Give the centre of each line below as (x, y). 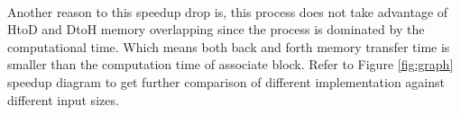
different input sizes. (63, 99)
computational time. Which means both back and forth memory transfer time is (229, 46)
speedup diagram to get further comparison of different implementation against (226, 81)
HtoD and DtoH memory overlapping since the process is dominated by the (216, 29)
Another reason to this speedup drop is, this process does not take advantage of (228, 11)
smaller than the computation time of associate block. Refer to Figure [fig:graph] (230, 64)
